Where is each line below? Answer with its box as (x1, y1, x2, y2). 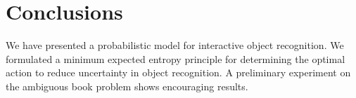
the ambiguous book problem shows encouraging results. (6, 78, 248, 93)
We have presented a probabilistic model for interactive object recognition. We (6, 38, 344, 52)
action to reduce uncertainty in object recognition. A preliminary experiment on (6, 65, 351, 80)
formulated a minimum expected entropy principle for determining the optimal (6, 51, 345, 66)
